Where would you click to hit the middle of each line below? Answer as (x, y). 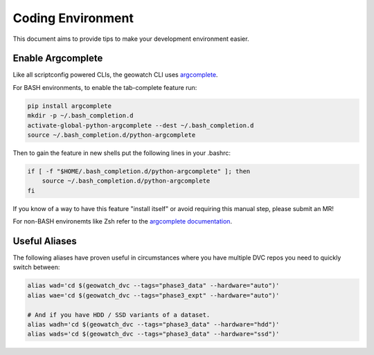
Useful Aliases (45, 241)
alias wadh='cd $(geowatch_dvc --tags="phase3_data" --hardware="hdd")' (153, 324)
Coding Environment (73, 18)
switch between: (36, 267)
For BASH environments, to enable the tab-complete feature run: (105, 87)
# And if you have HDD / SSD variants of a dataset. (119, 315)
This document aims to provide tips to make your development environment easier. (131, 39)
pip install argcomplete (70, 106)
